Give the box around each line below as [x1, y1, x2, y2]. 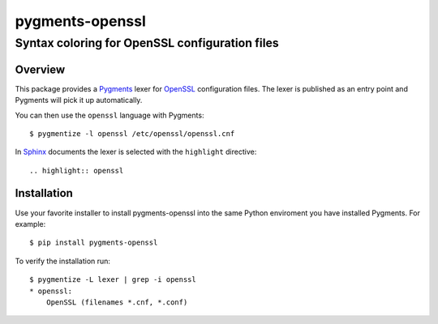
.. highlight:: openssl [29, 166, 124, 175]
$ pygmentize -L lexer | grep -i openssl [29, 275, 196, 284]
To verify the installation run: [15, 256, 111, 266]
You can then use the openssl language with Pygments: [15, 110, 204, 120]
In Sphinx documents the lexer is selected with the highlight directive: [15, 147, 257, 157]
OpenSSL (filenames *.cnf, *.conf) [45, 297, 188, 307]
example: [15, 219, 46, 228]
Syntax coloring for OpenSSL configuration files [15, 36, 279, 50]
